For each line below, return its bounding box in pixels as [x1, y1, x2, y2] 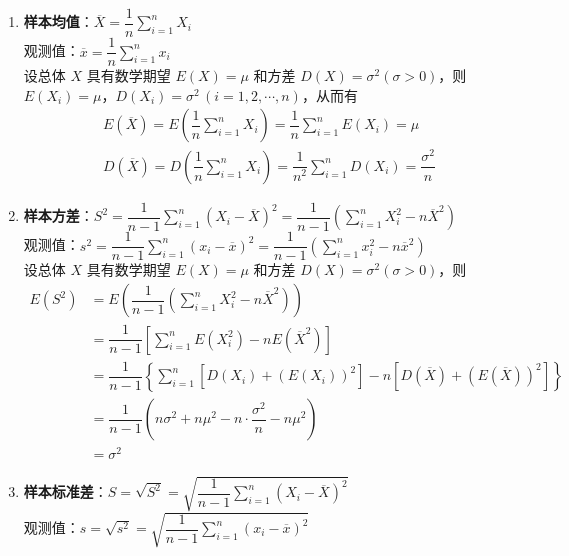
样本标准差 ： [23, 481, 108, 502]
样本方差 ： [23, 205, 94, 226]
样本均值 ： [23, 11, 94, 32]
